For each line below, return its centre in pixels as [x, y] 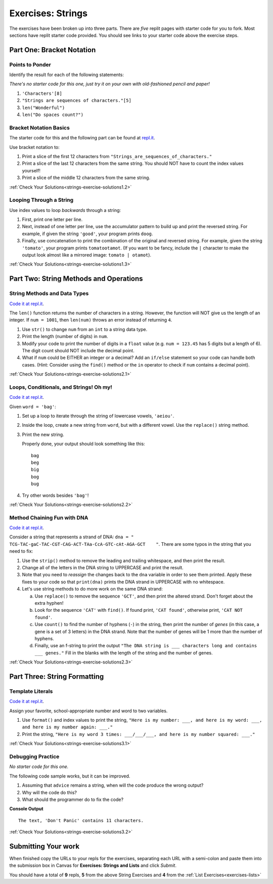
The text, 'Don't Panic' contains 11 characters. [81, 820]
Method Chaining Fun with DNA [49, 518]
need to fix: [21, 551]
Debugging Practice [34, 756]
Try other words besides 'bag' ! [55, 495]
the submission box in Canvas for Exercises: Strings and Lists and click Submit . [93, 865]
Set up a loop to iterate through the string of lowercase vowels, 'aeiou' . [98, 416]
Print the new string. [43, 434]
